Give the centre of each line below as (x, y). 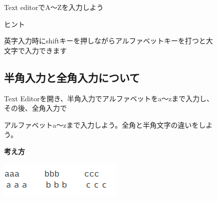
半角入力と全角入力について (72, 77)
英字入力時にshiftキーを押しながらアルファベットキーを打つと (105, 41)
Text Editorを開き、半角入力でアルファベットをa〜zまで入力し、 (109, 98)
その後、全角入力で (35, 108)
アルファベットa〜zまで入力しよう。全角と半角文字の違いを (102, 124)
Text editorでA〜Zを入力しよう (54, 7)
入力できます (46, 50)
